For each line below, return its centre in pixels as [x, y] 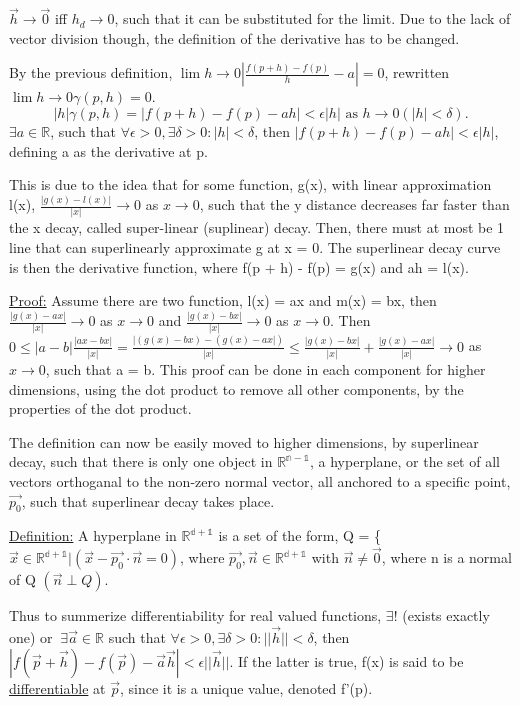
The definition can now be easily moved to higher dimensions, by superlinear [244, 441]
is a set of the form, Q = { [300, 535]
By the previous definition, [91, 72]
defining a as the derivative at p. [108, 150]
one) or [31, 637]
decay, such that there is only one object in [141, 461]
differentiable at [57, 687]
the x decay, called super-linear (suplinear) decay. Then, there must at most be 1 [257, 227]
